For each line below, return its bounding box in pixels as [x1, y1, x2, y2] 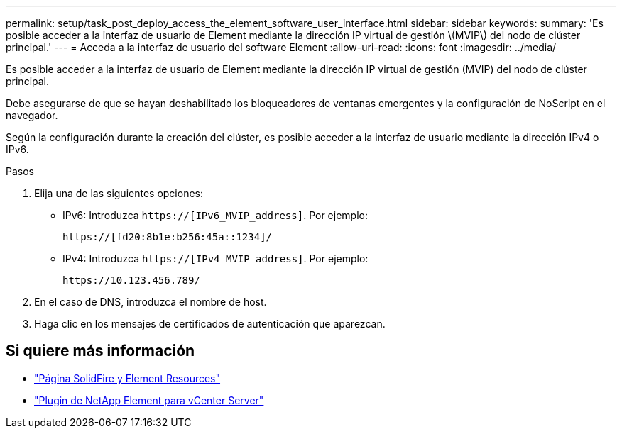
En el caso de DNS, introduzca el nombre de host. [34, 296, 267, 308]
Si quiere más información [6, 342, 195, 360]
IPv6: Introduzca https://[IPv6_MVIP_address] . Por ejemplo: [62, 209, 368, 221]
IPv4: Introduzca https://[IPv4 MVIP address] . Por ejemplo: [62, 252, 369, 265]
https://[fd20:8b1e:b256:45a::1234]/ [62, 231, 273, 243]
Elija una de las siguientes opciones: [34, 187, 203, 199]
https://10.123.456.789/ [62, 274, 200, 286]
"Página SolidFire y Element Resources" [34, 372, 221, 384]
